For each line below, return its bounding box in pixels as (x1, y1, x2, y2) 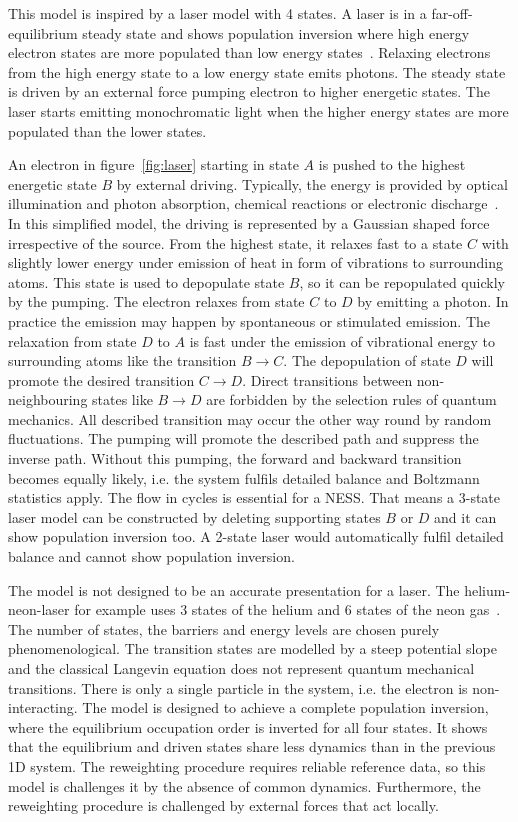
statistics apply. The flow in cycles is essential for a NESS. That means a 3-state (8, 487, 501, 508)
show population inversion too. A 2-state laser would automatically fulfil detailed (8, 526, 504, 547)
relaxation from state (8, 330, 137, 351)
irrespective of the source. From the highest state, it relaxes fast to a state (8, 232, 463, 253)
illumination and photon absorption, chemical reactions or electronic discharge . (8, 193, 499, 214)
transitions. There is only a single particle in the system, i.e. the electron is (8, 677, 468, 698)
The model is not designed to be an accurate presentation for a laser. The (8, 579, 460, 600)
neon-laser (8, 599, 70, 620)
